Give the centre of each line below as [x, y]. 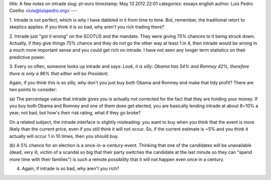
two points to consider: [33, 90]
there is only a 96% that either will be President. [59, 73]
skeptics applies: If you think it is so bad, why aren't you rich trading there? [87, 27]
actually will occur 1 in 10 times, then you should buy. [64, 136]
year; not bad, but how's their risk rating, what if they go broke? [75, 113]
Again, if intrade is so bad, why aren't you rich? [71, 168]
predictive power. [27, 57]
